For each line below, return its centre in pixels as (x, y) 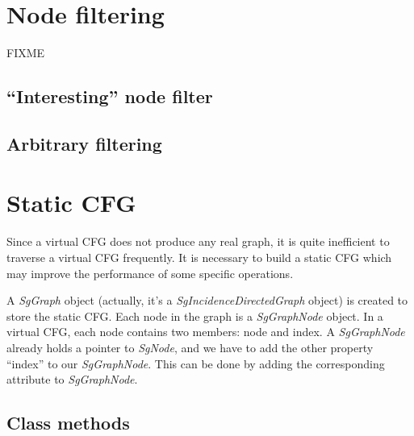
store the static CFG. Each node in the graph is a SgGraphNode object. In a (195, 316)
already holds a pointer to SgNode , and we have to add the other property (190, 347)
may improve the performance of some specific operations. (150, 273)
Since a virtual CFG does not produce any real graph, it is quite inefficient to (198, 241)
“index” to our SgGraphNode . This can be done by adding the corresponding (196, 363)
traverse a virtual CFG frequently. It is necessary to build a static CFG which (199, 257)
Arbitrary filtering (84, 143)
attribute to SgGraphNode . (72, 379)
